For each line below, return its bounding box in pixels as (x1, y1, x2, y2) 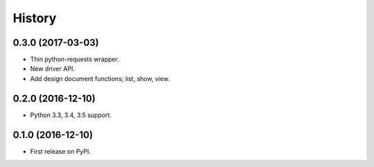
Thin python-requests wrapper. (30, 55, 119, 64)
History (12, 10, 57, 26)
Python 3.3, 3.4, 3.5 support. (30, 111, 112, 119)
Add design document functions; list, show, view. (30, 74, 170, 82)
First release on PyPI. (30, 147, 91, 155)
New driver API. (30, 64, 75, 73)
